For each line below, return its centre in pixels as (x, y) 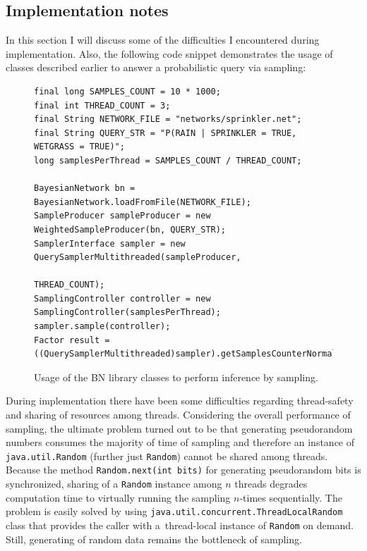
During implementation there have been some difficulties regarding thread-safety (180, 401)
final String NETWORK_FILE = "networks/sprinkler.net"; (168, 119)
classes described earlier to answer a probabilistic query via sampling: (156, 67)
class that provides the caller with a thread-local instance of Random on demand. (180, 525)
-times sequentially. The (291, 497)
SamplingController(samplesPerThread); (127, 312)
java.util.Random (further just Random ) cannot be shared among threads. (167, 456)
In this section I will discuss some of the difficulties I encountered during (163, 40)
